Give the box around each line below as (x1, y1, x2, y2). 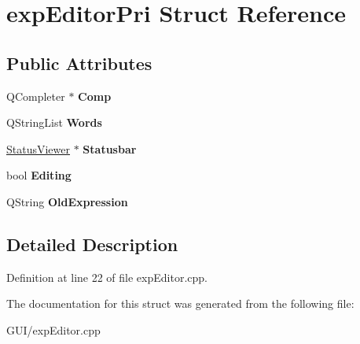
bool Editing (6, 167, 72, 183)
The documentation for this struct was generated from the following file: (6, 295, 354, 312)
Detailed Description (6, 231, 178, 256)
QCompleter (6, 87, 65, 104)
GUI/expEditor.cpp (6, 321, 101, 338)
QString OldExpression (6, 193, 128, 209)
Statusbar (83, 140, 137, 157)
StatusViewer (6, 140, 71, 157)
